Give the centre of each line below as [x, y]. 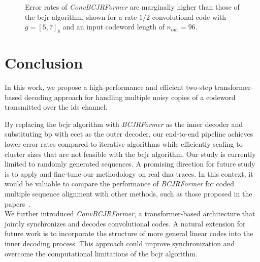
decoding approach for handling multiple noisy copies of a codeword [130, 97]
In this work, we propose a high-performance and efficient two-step [108, 87]
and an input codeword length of [113, 27]
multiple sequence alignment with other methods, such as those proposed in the [128, 194]
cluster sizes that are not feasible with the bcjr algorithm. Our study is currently [130, 154]
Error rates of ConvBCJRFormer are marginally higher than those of [132, 7]
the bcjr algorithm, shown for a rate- [82, 17]
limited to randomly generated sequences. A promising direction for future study [130, 164]
